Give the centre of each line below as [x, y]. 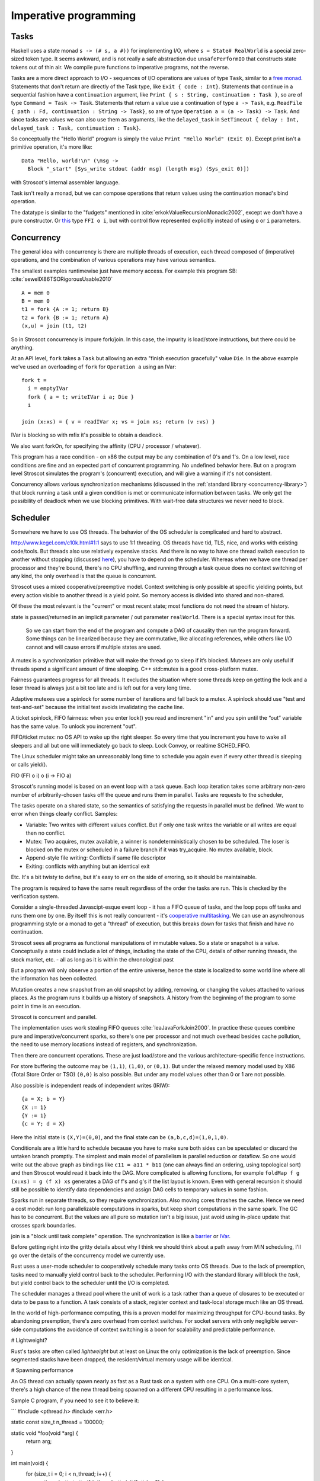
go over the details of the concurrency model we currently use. [88, 1255]
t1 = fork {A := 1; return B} [65, 309]
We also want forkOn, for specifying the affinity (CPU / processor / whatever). [106, 446]
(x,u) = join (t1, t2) [55, 326]
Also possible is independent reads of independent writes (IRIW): [90, 1085]
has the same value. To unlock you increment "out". [74, 726]
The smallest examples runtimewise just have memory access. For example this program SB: [124, 271]
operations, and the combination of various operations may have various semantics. [113, 260]
